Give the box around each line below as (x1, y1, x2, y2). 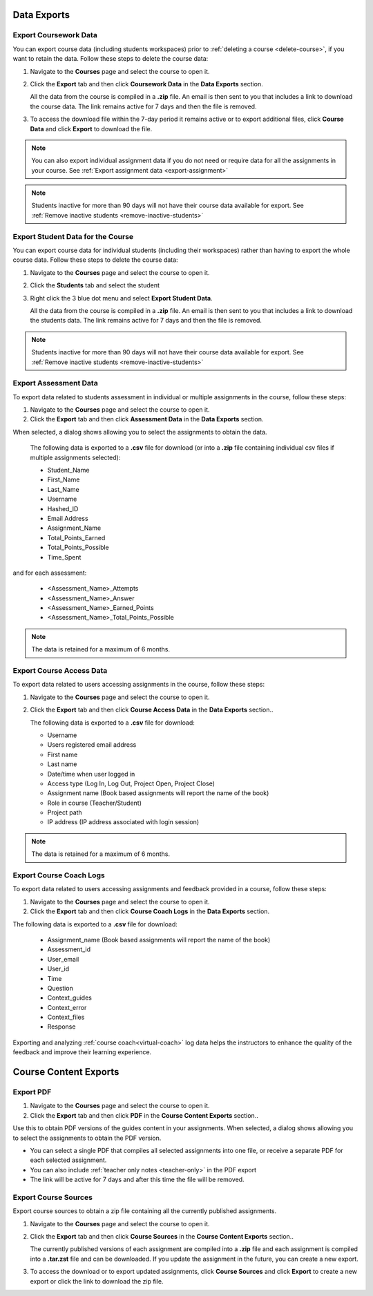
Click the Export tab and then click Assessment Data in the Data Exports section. (30, 415, 264, 423)
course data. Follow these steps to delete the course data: (12, 256, 179, 264)
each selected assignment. (30, 1156, 107, 1164)
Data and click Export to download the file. (30, 124, 153, 133)
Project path (47, 808, 82, 817)
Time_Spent (47, 553, 82, 561)
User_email (47, 955, 79, 963)
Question (47, 984, 74, 992)
